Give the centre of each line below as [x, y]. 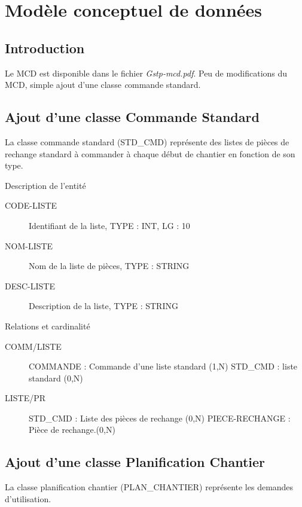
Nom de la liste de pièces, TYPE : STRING [109, 266]
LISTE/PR [25, 398]
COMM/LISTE [33, 346]
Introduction [45, 48]
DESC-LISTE [30, 285]
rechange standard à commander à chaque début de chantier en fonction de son [150, 153]
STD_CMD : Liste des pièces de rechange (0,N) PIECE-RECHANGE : [160, 418]
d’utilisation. [28, 498]
